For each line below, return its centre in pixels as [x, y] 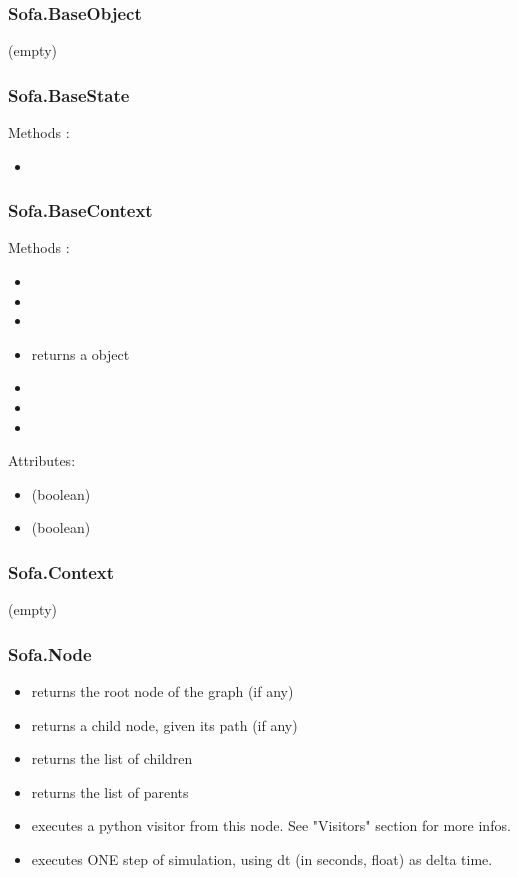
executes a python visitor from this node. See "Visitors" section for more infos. [271, 825]
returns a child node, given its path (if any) [164, 724]
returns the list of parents [110, 791]
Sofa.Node [50, 653]
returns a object [80, 353]
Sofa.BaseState [69, 94]
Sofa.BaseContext [80, 210]
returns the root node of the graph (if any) [162, 691]
